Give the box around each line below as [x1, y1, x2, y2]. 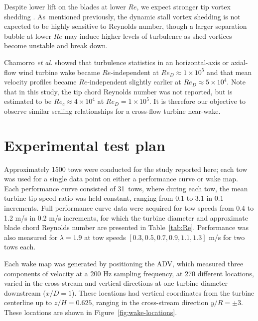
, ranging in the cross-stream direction [92, 297, 209, 308]
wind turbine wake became [18, 67, 100, 77]
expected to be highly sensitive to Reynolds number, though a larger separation [4, 21, 247, 31]
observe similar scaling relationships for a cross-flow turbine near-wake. [4, 105, 221, 116]
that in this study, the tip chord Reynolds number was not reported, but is [4, 86, 233, 96]
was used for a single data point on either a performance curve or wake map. [4, 173, 238, 184]
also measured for [4, 232, 58, 242]
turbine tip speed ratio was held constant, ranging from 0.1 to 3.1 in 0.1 [4, 193, 224, 203]
